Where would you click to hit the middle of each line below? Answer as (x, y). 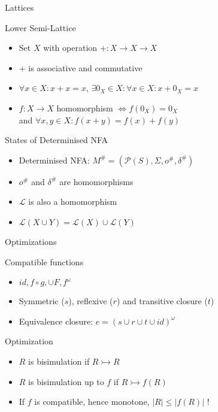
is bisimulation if (59, 361)
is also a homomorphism (73, 202)
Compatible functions (44, 261)
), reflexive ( (91, 301)
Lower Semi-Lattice (40, 27)
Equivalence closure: (56, 321)
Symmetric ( (42, 301)
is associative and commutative (85, 67)
